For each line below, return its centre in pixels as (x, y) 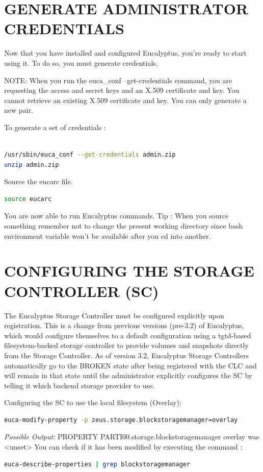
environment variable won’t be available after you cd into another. (108, 235)
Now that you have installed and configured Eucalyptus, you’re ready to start (125, 53)
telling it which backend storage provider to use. (80, 385)
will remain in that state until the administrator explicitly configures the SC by (128, 375)
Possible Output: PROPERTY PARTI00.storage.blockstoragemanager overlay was (132, 437)
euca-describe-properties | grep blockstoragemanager (97, 464)
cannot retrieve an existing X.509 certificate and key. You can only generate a (125, 100)
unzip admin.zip (32, 165)
